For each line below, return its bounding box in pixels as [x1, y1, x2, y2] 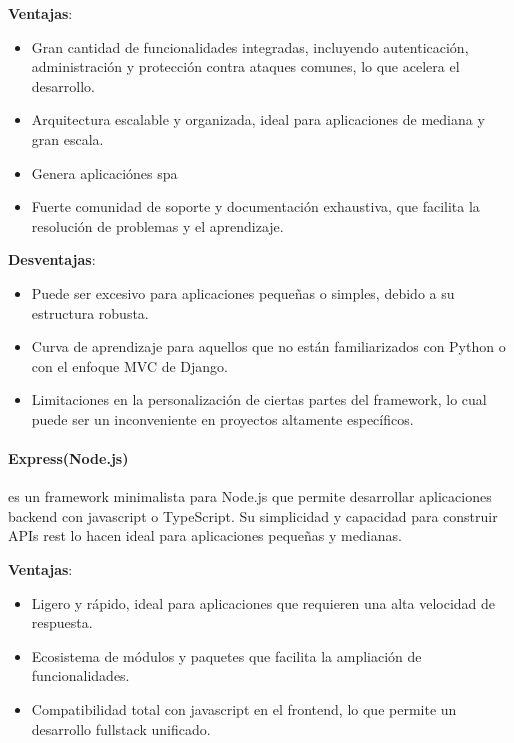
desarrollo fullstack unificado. [31, 718, 211, 739]
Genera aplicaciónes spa [31, 162, 178, 183]
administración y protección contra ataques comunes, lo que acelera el [31, 56, 460, 77]
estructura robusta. [31, 302, 149, 323]
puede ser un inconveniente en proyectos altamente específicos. [31, 408, 414, 429]
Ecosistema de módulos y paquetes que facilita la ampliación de [31, 645, 422, 666]
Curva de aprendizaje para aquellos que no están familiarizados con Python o [31, 336, 506, 357]
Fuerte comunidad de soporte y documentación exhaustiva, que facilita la [31, 196, 480, 217]
